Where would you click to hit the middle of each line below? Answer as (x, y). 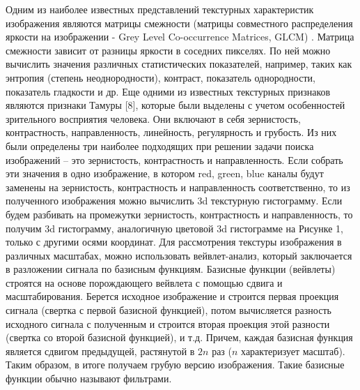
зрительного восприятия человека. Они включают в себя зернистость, (153, 118)
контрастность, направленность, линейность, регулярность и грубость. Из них (171, 132)
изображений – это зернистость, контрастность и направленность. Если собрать (174, 159)
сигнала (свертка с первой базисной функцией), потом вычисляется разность (169, 310)
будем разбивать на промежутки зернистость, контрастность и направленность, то (179, 214)
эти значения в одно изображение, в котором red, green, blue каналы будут (165, 173)
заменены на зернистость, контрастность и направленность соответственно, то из (178, 187)
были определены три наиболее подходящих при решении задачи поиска (160, 145)
